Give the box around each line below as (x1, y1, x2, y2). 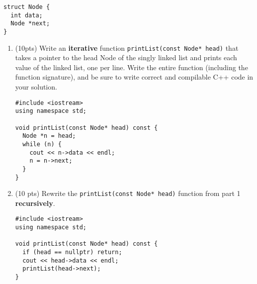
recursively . (15, 197, 55, 208)
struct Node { (3, 3, 50, 10)
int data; (10, 11, 43, 19)
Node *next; (10, 20, 50, 27)
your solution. (15, 82, 57, 92)
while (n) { (22, 140, 62, 148)
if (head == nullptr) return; (22, 249, 122, 256)
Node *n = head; (22, 132, 76, 140)
